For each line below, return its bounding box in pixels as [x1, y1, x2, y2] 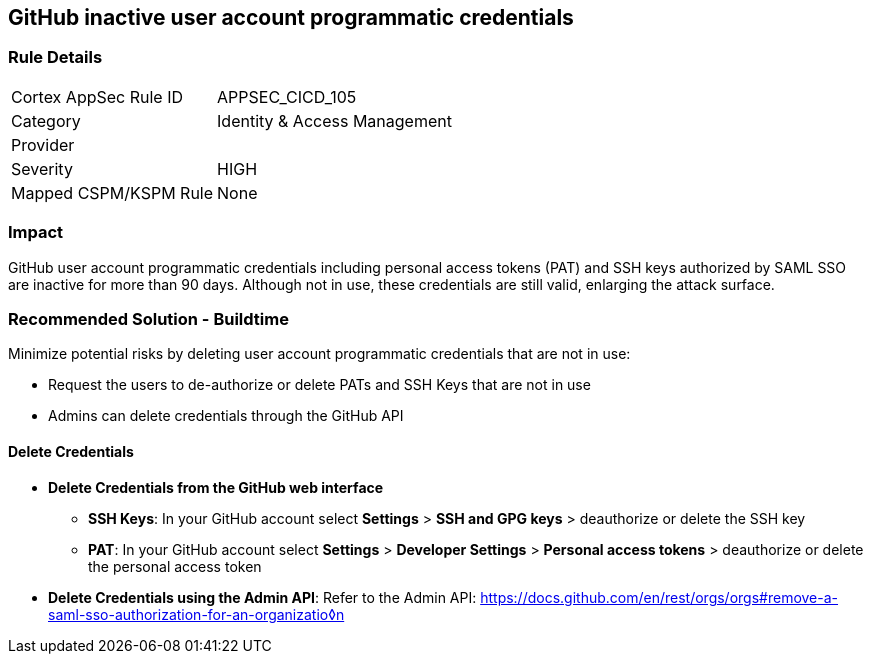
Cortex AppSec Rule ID [11, 86, 184, 107]
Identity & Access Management [217, 110, 452, 131]
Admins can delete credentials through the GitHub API [48, 407, 404, 425]
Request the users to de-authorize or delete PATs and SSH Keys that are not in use [48, 376, 591, 394]
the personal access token [88, 557, 262, 575]
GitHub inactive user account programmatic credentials [8, 5, 574, 30]
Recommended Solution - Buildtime [8, 308, 289, 329]
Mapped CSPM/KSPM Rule [11, 182, 214, 203]
